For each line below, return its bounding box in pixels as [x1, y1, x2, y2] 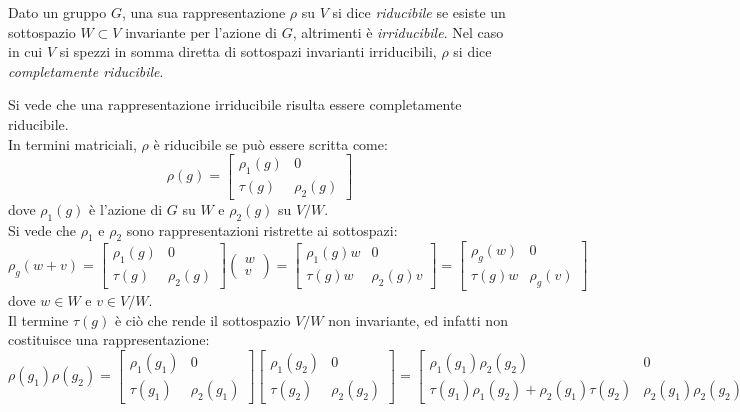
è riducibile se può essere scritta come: [153, 133, 388, 154]
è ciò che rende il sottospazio [114, 309, 291, 330]
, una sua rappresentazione [121, 2, 286, 22]
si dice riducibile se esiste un [332, 2, 506, 22]
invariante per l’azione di [125, 21, 277, 42]
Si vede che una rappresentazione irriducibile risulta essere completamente [8, 94, 462, 115]
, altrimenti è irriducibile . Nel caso [292, 21, 504, 42]
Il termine [8, 309, 69, 330]
